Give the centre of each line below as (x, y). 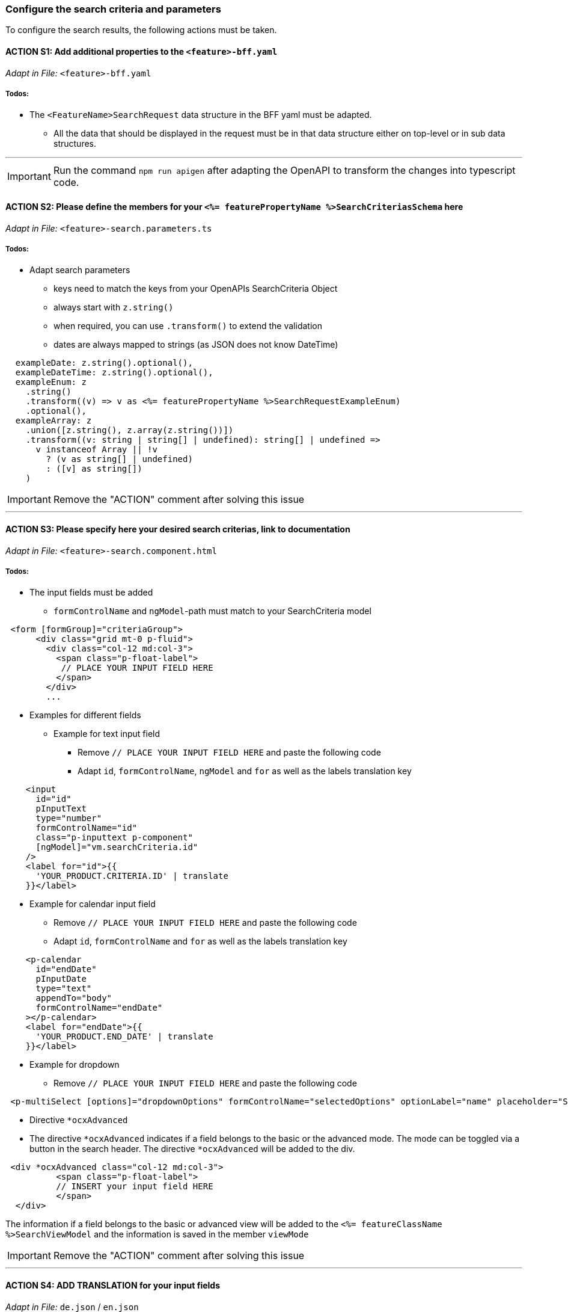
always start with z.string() (114, 307)
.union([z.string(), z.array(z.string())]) (130, 430)
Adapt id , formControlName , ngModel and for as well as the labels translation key (245, 771)
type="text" (64, 989)
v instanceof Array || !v (96, 450)
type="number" (69, 818)
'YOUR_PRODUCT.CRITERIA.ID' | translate (132, 876)
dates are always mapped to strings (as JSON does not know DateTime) (196, 345)
